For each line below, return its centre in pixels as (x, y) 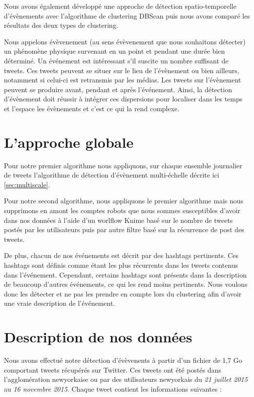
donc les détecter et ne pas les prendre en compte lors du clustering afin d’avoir (123, 293)
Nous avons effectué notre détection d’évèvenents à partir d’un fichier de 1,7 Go (123, 360)
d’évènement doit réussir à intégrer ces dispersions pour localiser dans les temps (123, 99)
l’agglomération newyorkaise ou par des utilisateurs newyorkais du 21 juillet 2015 (126, 379)
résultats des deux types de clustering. (61, 25)
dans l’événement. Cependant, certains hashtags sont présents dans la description (126, 274)
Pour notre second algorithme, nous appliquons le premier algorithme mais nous (124, 201)
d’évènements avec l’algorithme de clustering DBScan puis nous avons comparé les (127, 15)
